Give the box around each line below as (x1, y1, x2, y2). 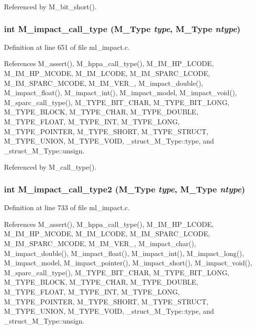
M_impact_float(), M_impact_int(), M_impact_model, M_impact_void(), (4, 87, 237, 98)
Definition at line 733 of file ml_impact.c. (4, 202, 130, 213)
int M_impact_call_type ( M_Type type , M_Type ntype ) (4, 22, 241, 35)
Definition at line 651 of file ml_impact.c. (4, 41, 130, 52)
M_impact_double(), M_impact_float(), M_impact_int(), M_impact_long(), (4, 248, 244, 258)
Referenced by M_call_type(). (4, 162, 97, 172)
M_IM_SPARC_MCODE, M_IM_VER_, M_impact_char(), (4, 238, 196, 248)
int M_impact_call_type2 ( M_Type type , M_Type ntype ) (4, 183, 245, 195)
